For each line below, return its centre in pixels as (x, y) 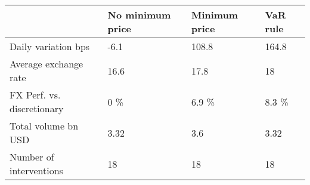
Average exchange (46, 64)
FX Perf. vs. (35, 95)
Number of (32, 157)
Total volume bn (44, 126)
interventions (36, 170)
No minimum (139, 15)
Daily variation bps (50, 46)
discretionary (37, 108)
